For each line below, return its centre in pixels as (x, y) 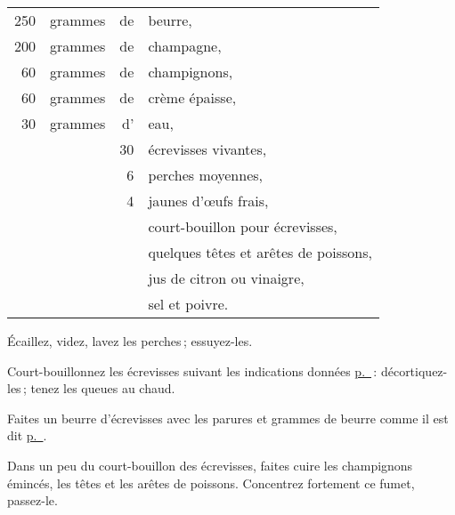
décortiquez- (414, 370)
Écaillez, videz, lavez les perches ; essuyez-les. (130, 341)
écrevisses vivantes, (207, 149)
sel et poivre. (188, 304)
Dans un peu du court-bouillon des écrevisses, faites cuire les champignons (210, 465)
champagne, (185, 46)
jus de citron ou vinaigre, (226, 278)
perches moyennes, (206, 175)
